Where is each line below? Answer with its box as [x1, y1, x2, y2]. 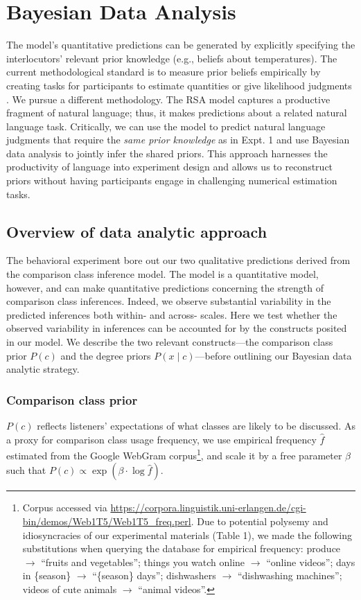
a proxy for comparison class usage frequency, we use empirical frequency [6, 432, 317, 446]
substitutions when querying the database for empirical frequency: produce [22, 541, 341, 556]
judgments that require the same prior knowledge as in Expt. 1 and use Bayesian [6, 132, 350, 147]
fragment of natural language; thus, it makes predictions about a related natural [6, 105, 347, 120]
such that [6, 463, 46, 477]
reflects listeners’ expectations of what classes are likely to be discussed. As [37, 418, 355, 433]
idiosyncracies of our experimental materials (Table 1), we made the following [22, 527, 352, 542]
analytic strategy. [6, 362, 80, 376]
